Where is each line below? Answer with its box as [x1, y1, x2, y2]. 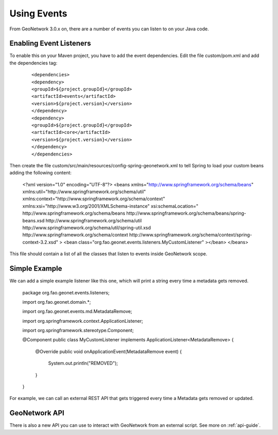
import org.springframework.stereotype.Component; [22, 327, 134, 334]
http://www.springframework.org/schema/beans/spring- [126, 210, 247, 216]
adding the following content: [9, 170, 72, 176]
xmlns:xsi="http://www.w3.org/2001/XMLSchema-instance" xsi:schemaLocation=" [22, 203, 199, 209]
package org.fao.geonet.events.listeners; [22, 289, 110, 295]
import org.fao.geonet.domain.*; [22, 299, 91, 305]
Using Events [9, 8, 67, 19]
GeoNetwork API [9, 409, 64, 417]
